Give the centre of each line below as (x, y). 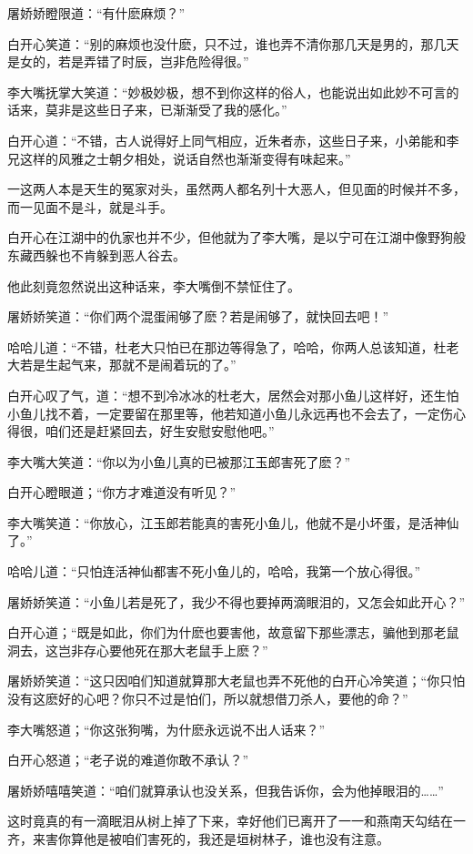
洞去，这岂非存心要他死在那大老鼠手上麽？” (138, 650)
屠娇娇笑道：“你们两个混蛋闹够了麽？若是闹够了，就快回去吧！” (198, 316)
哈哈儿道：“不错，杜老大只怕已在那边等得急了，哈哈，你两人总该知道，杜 (227, 346)
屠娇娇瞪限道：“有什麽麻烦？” (96, 13)
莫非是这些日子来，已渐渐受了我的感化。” (166, 110)
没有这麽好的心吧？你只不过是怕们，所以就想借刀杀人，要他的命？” (208, 699)
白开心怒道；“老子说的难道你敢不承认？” (128, 760)
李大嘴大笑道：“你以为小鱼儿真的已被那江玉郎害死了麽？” (179, 461)
